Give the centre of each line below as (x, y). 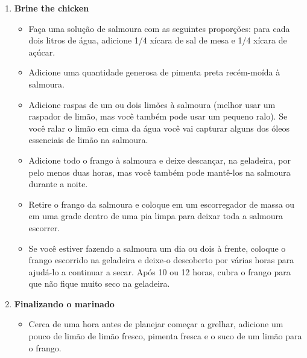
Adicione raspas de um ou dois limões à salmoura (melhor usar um (152, 104)
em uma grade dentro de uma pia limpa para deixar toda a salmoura (156, 216)
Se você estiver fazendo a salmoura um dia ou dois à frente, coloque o (157, 248)
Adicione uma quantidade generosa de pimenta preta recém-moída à (154, 72)
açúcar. (42, 52)
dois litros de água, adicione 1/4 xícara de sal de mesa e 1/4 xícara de (158, 40)
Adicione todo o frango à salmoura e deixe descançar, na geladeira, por (160, 160)
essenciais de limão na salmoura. (88, 140)
